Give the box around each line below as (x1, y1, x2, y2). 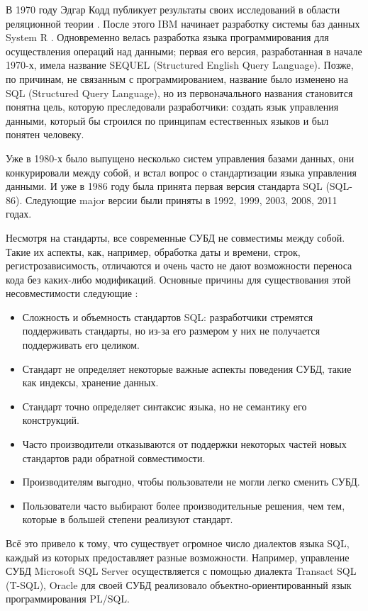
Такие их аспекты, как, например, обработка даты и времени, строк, (6, 244, 301, 259)
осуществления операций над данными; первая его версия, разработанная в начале (6, 43, 362, 58)
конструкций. (22, 413, 79, 427)
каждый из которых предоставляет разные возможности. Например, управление (6, 549, 350, 564)
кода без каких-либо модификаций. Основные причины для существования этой (6, 271, 351, 286)
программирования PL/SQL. (6, 591, 130, 606)
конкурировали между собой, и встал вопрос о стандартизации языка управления (6, 164, 357, 179)
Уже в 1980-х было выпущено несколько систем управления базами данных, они (6, 150, 355, 165)
